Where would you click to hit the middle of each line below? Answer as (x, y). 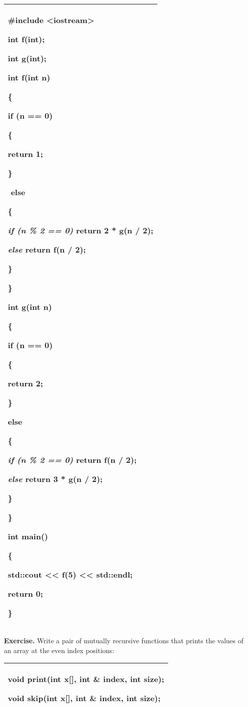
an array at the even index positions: (59, 650)
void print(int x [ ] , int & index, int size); (86, 679)
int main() (28, 536)
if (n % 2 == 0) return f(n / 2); (72, 460)
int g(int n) (30, 307)
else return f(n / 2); (47, 249)
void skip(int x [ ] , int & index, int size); (84, 698)
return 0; (25, 593)
